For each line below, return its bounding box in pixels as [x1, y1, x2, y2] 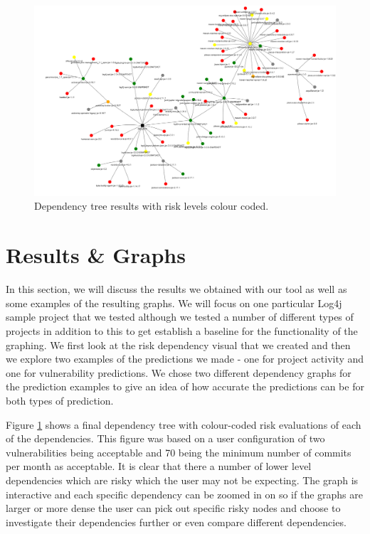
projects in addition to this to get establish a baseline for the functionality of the [6, 323, 358, 338]
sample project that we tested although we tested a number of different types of [6, 309, 354, 324]
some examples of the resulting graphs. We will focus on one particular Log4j [6, 295, 342, 310]
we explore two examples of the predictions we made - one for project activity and [6, 351, 364, 366]
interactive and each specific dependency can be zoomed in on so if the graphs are [6, 486, 363, 501]
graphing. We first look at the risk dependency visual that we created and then [6, 337, 351, 352]
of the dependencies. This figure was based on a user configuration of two [6, 431, 325, 446]
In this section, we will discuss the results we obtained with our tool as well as [6, 282, 347, 297]
